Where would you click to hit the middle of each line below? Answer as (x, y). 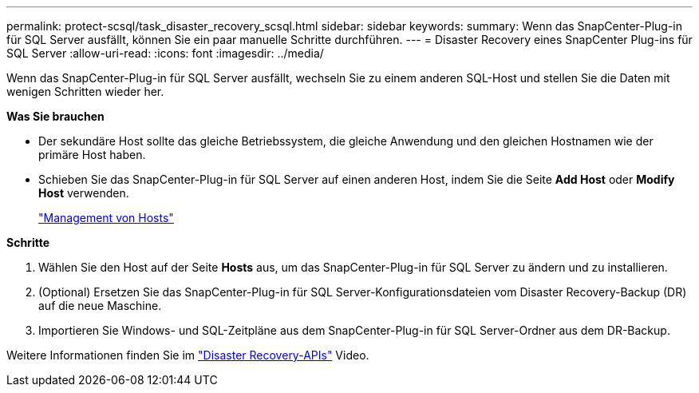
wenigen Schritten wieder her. (85, 91)
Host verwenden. (84, 193)
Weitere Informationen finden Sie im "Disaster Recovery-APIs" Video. (188, 355)
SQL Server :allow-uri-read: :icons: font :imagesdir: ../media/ (165, 53)
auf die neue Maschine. (100, 306)
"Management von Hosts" (106, 218)
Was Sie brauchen (55, 116)
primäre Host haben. (92, 155)
